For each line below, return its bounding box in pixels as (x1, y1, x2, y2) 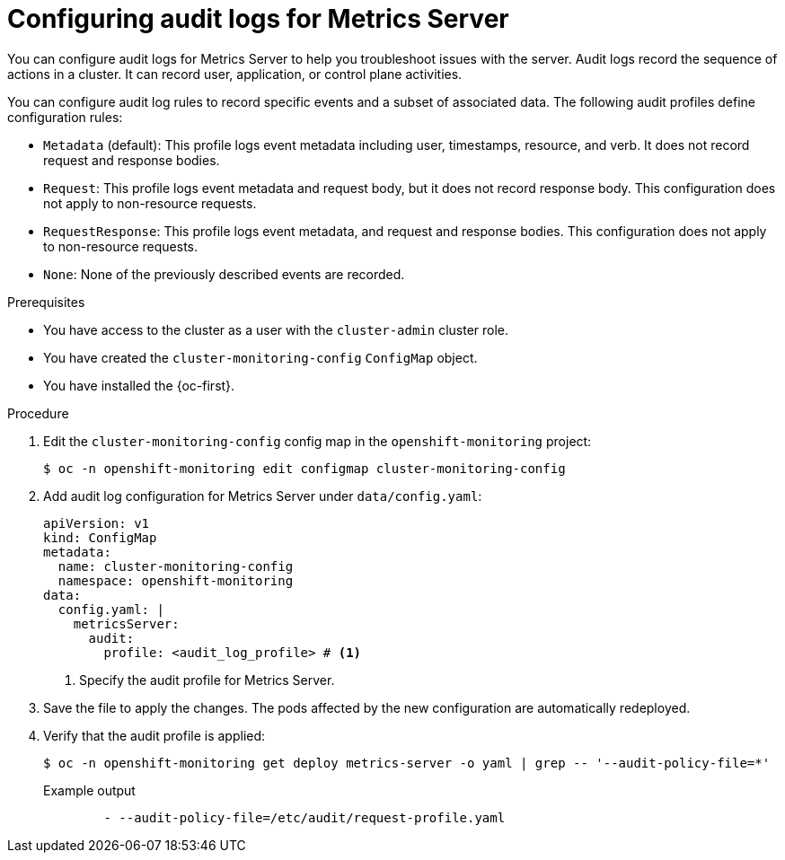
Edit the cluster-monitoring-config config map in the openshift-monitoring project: (43, 433, 592, 449)
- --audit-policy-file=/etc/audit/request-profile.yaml (103, 810, 506, 825)
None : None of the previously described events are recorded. (43, 266, 405, 282)
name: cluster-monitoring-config (57, 558, 294, 574)
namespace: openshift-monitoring (57, 573, 294, 588)
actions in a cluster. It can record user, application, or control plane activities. (7, 66, 463, 82)
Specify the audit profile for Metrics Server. (79, 671, 335, 688)
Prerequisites (7, 294, 85, 310)
